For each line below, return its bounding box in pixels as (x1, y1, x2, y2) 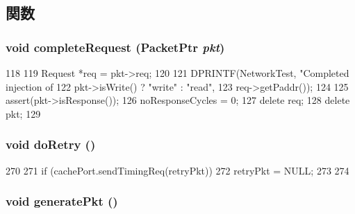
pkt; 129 (6, 106, 41, 121)
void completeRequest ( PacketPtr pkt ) (6, 38, 225, 55)
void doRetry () (6, 136, 96, 153)
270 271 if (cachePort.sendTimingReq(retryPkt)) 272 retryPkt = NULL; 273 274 (6, 163, 349, 177)
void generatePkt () (6, 193, 118, 210)
